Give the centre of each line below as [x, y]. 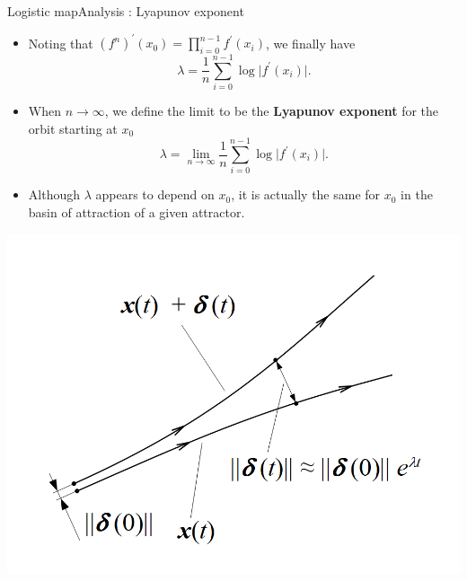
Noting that [61, 43]
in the [417, 194]
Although [54, 194]
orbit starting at [73, 128]
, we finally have [310, 43]
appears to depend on [155, 194]
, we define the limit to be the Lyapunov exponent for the [272, 111]
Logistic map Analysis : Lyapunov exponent [126, 11]
